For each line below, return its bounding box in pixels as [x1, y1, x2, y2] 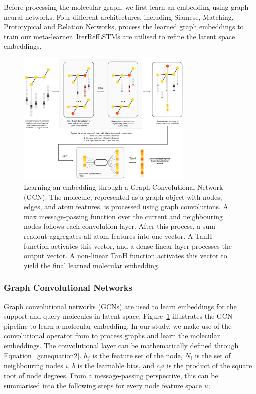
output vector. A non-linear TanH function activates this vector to [24, 250, 227, 261]
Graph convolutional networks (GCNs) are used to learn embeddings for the [4, 301, 237, 311]
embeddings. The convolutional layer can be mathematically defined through [4, 340, 239, 350]
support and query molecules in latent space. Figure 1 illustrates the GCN [4, 311, 233, 321]
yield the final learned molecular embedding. [24, 260, 160, 270]
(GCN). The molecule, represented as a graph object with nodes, [24, 191, 222, 202]
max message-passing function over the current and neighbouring [24, 211, 223, 221]
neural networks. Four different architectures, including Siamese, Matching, [4, 11, 234, 22]
